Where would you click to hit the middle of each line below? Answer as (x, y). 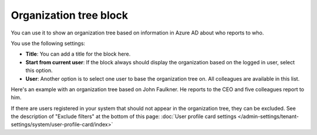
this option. (39, 71)
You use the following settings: (48, 43)
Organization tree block (70, 15)
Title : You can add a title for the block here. (78, 54)
